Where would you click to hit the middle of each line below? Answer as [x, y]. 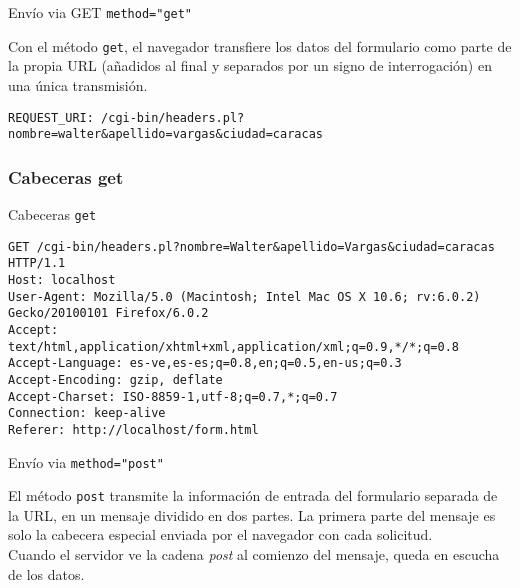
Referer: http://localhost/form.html [133, 429]
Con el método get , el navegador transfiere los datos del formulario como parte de [260, 45]
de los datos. [46, 573]
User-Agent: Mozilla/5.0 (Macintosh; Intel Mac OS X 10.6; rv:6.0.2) [244, 296]
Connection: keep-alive [87, 413]
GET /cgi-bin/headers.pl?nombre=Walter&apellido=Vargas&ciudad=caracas [251, 246]
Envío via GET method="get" [100, 12]
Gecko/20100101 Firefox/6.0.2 [108, 313]
